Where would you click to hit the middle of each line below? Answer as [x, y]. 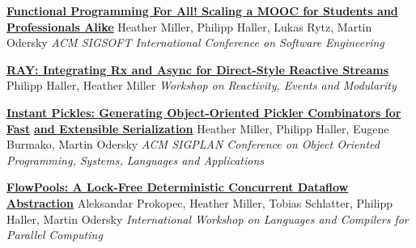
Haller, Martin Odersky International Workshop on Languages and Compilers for [208, 219]
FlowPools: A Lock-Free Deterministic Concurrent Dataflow [178, 187]
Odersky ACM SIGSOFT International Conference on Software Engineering [195, 42]
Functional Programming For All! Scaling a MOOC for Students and [202, 11]
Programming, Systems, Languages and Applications [136, 160]
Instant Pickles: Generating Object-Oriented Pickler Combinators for [204, 112]
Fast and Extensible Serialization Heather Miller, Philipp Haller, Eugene [198, 128]
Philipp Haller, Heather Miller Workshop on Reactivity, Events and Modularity [202, 85]
